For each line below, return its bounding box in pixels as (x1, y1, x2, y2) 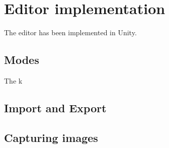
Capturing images (4, 129, 98, 145)
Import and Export (4, 100, 107, 115)
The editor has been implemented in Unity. (4, 27, 137, 38)
